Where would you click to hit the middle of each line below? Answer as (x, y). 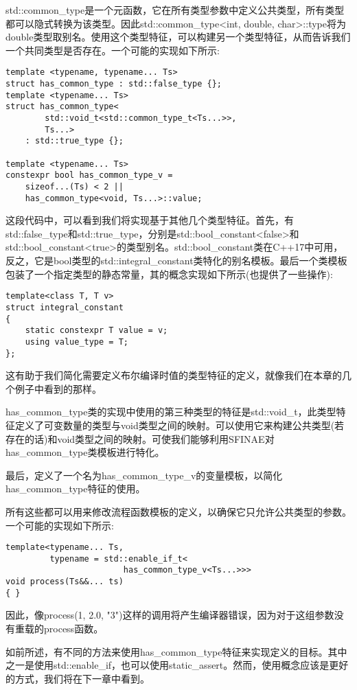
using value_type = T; (77, 342)
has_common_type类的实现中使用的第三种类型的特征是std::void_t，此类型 (171, 412)
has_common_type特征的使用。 (76, 488)
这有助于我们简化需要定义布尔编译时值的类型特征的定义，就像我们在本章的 (174, 375)
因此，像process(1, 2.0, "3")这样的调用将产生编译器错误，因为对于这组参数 (170, 615)
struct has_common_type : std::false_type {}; (114, 84)
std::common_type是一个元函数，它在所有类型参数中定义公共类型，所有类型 (175, 10)
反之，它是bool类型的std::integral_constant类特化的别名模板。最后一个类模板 (176, 261)
